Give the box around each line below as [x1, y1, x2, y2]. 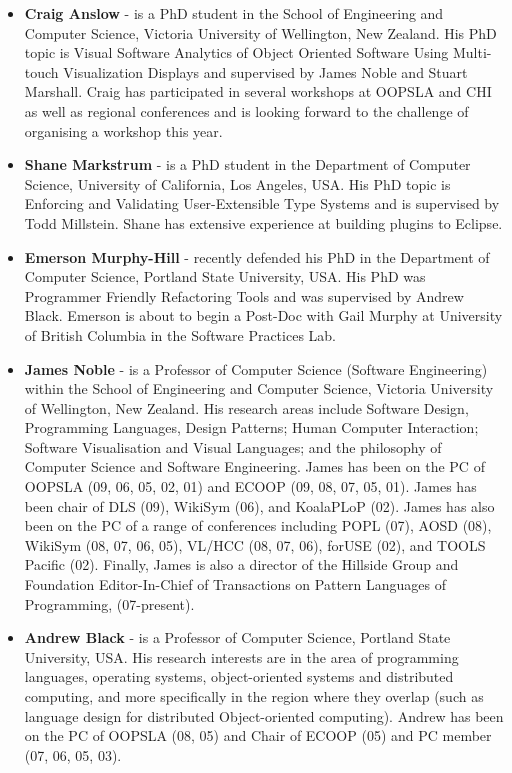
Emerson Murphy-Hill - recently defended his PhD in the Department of [24, 246, 490, 267]
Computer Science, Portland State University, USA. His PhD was [24, 266, 426, 287]
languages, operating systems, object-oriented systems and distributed [24, 666, 454, 687]
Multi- [452, 42, 492, 63]
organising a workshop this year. [24, 120, 223, 141]
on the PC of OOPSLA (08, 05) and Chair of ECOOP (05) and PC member [24, 725, 492, 746]
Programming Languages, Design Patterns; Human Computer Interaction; [24, 417, 479, 438]
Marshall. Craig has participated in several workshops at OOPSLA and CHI [24, 81, 492, 102]
